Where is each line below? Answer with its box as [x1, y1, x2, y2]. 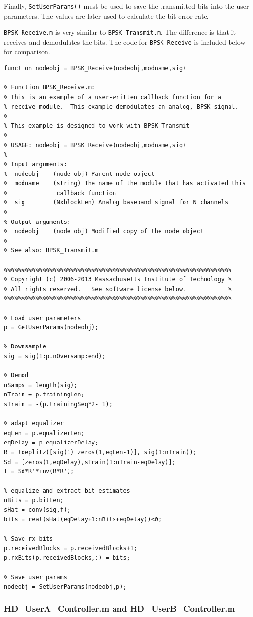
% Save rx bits [4, 535, 53, 543]
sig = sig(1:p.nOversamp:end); [4, 352, 106, 360]
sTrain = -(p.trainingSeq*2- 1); [4, 400, 113, 408]
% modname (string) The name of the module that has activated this [4, 180, 246, 187]
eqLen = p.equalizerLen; [4, 429, 85, 437]
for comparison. [4, 46, 50, 56]
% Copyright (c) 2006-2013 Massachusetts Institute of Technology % [4, 276, 232, 283]
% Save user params [4, 573, 67, 581]
